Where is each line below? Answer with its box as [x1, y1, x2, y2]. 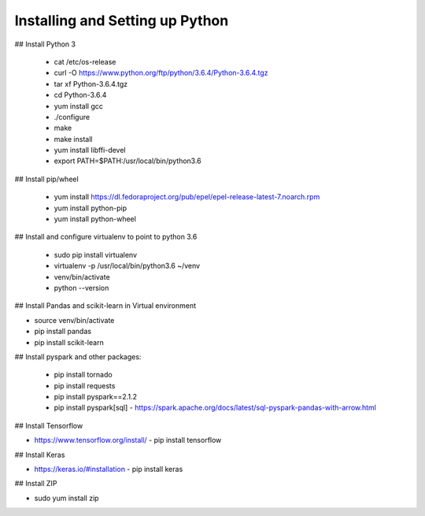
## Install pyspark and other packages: [14, 351, 142, 362]
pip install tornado [54, 370, 113, 380]
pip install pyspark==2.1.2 [54, 392, 138, 402]
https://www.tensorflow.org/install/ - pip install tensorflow [34, 436, 222, 445]
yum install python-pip [54, 203, 128, 213]
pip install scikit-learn [34, 337, 104, 347]
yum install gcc [54, 101, 104, 110]
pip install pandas [34, 327, 92, 336]
